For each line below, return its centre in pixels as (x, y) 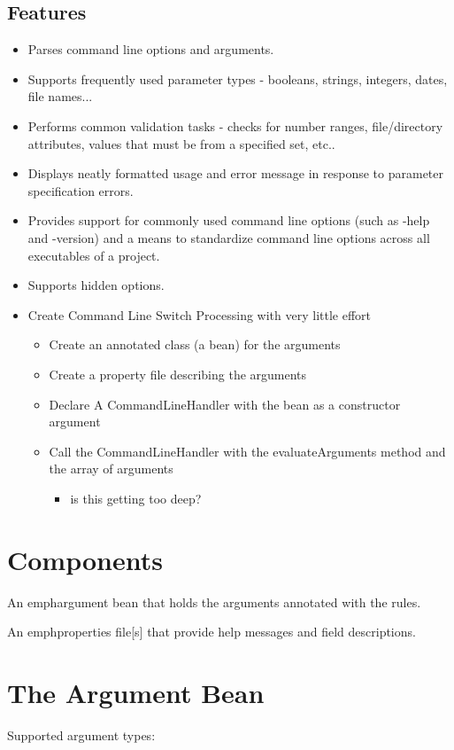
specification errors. (81, 190)
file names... (60, 96)
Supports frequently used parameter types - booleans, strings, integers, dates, (238, 78)
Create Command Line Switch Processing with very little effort (200, 314)
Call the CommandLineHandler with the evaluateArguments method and (247, 451)
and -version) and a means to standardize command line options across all (229, 237)
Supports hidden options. (96, 285)
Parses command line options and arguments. (151, 49)
